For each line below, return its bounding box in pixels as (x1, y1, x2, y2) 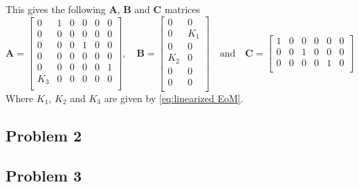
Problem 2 (6, 124, 82, 146)
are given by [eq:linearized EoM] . (104, 90, 243, 105)
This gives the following (6, 2, 106, 16)
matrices (164, 2, 201, 16)
